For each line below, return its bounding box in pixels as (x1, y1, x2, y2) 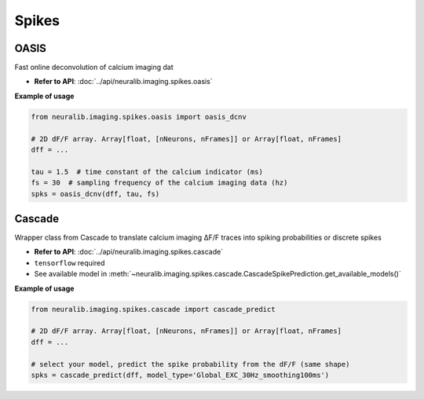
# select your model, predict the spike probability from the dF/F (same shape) (31, 360, 350, 368)
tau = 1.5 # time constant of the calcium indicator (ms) (31, 167, 263, 176)
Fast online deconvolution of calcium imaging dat (14, 63, 174, 72)
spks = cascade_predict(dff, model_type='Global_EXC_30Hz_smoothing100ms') (31, 370, 330, 379)
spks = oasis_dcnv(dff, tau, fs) (31, 189, 160, 198)
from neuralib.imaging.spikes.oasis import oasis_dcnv (31, 112, 247, 121)
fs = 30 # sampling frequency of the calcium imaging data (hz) (31, 178, 288, 188)
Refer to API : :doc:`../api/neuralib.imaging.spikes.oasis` (34, 77, 213, 86)
